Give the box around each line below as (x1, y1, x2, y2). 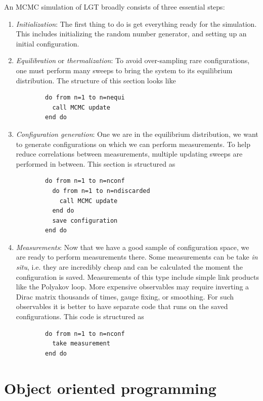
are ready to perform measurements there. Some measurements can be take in (16, 252, 258, 262)
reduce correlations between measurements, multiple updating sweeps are (16, 148, 243, 159)
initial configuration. (16, 38, 79, 48)
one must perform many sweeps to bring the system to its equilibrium (16, 65, 233, 75)
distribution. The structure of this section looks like (16, 75, 176, 85)
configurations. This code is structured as (16, 311, 144, 322)
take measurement (52, 340, 110, 347)
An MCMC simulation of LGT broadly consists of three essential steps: (4, 2, 225, 12)
